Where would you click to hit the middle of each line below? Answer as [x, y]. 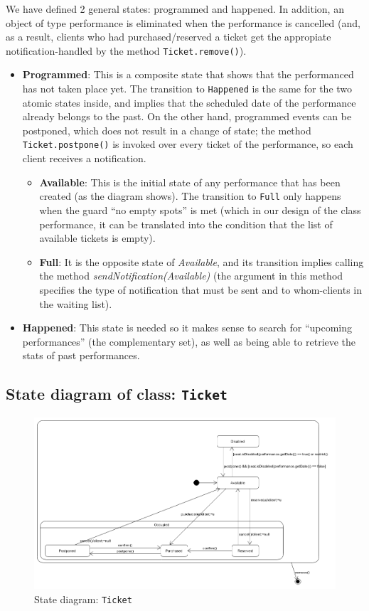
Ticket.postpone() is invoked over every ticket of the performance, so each [188, 144]
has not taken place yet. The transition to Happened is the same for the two [187, 89]
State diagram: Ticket [83, 599]
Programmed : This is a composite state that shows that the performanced [188, 74]
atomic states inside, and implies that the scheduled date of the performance [189, 102]
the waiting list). [76, 303]
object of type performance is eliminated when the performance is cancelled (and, [183, 22]
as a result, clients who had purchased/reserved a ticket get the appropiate [169, 37]
